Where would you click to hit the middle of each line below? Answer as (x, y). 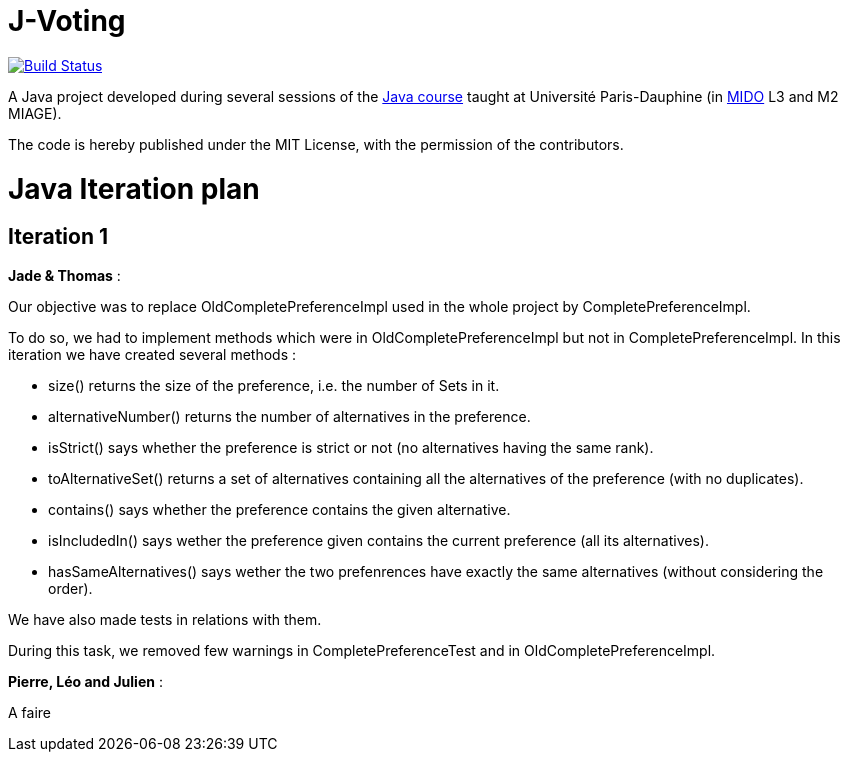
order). (70, 588)
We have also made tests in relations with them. (165, 619)
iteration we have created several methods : (152, 354)
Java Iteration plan (134, 188)
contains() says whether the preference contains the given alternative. (279, 509)
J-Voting (67, 21)
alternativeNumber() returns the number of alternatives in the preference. (289, 416)
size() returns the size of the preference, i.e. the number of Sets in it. (274, 385)
